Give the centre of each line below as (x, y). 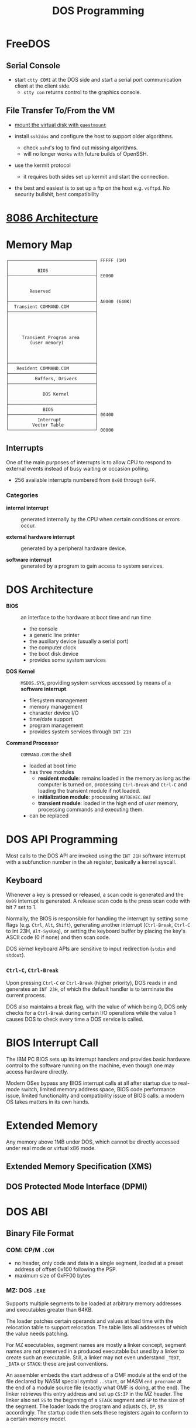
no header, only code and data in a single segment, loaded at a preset (99, 1263)
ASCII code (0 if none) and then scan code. (58, 937)
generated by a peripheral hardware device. (74, 548)
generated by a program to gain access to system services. (92, 566)
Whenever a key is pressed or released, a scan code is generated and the (95, 894)
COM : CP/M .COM (30, 1250)
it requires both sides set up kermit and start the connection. (96, 176)
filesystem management (58, 700)
